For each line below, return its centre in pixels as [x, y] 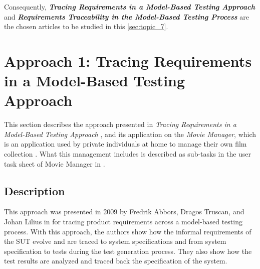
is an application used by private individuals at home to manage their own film [125, 144]
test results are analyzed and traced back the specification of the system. [116, 261]
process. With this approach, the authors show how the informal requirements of [128, 231]
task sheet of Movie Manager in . [55, 163]
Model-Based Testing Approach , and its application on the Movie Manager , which [130, 134]
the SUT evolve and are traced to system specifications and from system [115, 241]
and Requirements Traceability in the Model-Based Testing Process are [126, 16]
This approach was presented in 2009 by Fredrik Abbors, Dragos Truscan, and [124, 212]
